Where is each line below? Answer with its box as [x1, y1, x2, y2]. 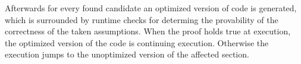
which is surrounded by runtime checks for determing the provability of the [5, 13, 278, 25]
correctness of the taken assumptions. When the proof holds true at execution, [5, 25, 291, 37]
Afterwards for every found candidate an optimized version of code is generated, [5, 2, 297, 14]
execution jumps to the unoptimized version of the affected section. [5, 48, 249, 60]
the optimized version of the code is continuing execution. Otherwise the [5, 36, 269, 49]
